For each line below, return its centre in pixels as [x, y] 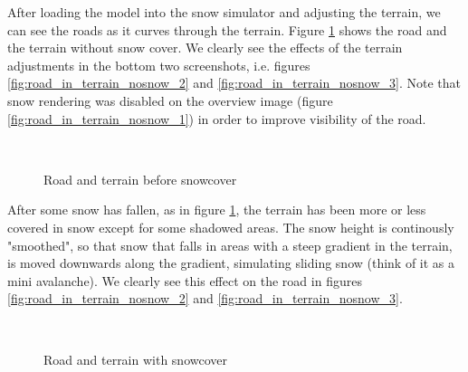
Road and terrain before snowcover [140, 179]
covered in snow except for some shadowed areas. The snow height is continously [231, 227]
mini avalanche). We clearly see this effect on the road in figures [185, 280]
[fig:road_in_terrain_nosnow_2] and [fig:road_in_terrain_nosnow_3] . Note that [234, 83]
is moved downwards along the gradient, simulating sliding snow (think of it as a [231, 263]
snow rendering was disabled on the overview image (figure [170, 100]
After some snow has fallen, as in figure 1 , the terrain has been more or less [217, 210]
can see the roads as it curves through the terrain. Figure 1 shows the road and [227, 29]
